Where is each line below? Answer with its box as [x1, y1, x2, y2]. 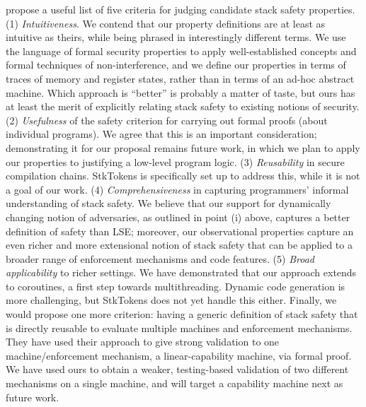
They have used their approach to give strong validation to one [6, 334, 280, 349]
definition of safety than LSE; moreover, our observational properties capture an [6, 223, 354, 238]
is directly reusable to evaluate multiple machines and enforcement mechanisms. [6, 320, 353, 335]
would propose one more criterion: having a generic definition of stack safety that [6, 307, 358, 322]
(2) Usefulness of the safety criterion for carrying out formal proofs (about [6, 112, 328, 127]
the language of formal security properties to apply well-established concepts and [6, 43, 357, 58]
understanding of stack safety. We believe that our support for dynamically [6, 196, 331, 211]
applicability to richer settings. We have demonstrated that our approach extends [6, 265, 357, 280]
